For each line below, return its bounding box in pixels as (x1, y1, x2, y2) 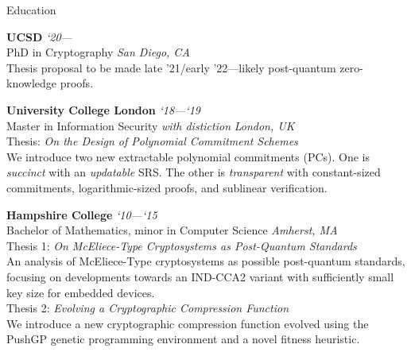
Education (6, 2, 56, 17)
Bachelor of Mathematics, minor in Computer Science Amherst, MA (6, 222, 338, 238)
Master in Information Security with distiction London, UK (6, 117, 295, 133)
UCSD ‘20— (6, 28, 72, 44)
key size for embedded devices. (6, 284, 155, 300)
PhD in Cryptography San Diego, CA (6, 44, 190, 60)
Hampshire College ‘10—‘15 (6, 206, 157, 222)
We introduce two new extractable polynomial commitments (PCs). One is (6, 148, 370, 164)
